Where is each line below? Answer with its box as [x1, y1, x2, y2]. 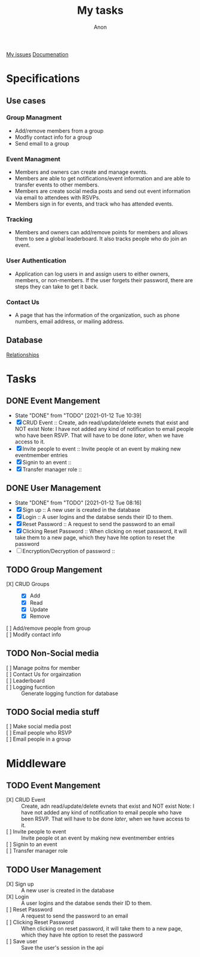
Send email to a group [14, 140, 70, 147]
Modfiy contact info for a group [14, 133, 93, 141]
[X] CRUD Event [6, 796, 46, 804]
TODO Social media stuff [6, 707, 100, 717]
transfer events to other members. [14, 181, 100, 189]
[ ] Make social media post [6, 723, 72, 730]
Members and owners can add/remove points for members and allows [14, 229, 188, 236]
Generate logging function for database [21, 690, 118, 697]
